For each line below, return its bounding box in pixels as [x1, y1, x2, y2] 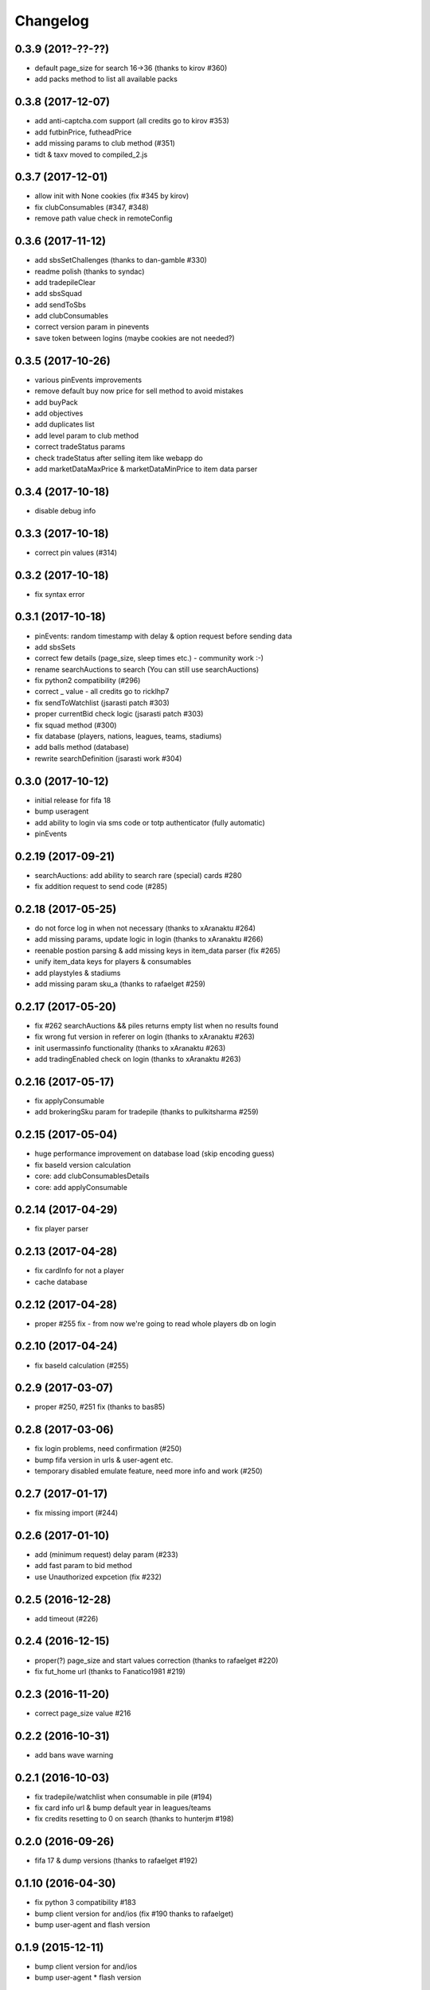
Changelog [14, 12, 89, 29]
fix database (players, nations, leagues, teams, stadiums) [34, 732, 222, 741]
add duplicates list [34, 419, 95, 429]
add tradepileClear [34, 277, 96, 287]
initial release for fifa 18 [34, 795, 111, 805]
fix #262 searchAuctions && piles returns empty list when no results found [34, 1020, 279, 1030]
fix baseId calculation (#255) [34, 1360, 129, 1370]
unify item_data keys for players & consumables [34, 957, 192, 966]
